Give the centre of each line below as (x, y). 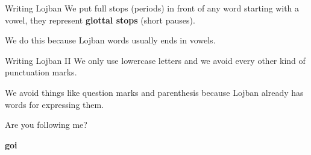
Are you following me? (46, 125)
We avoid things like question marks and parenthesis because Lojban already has (154, 92)
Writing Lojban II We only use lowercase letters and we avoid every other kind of (155, 60)
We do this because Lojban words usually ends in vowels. (110, 40)
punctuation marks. (41, 72)
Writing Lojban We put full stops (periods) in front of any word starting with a (152, 8)
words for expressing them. (55, 104)
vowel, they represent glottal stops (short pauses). (100, 20)
